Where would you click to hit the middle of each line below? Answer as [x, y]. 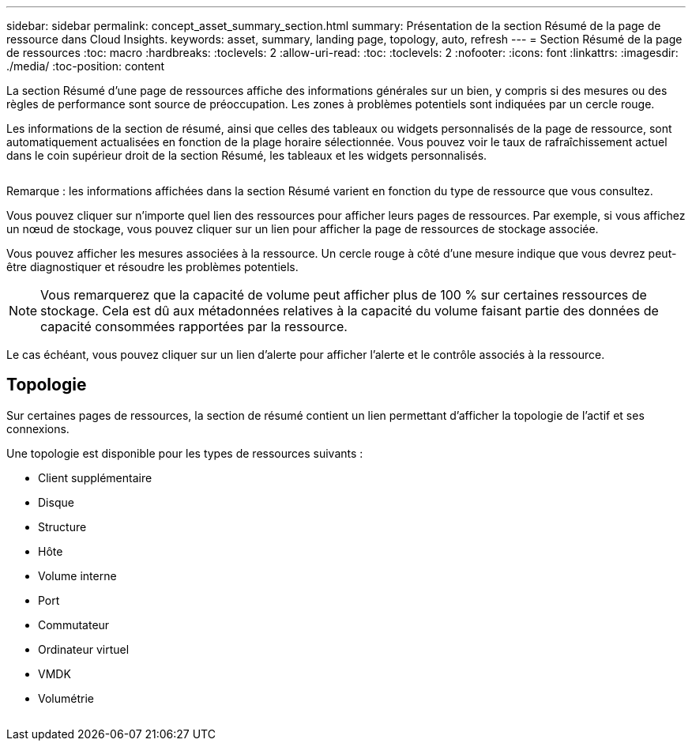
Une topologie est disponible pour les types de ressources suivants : [185, 453]
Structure [62, 526]
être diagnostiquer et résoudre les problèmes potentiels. [152, 267]
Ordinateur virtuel [84, 649]
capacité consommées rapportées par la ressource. [194, 326]
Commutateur [74, 624]
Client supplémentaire [95, 477]
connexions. [38, 428]
